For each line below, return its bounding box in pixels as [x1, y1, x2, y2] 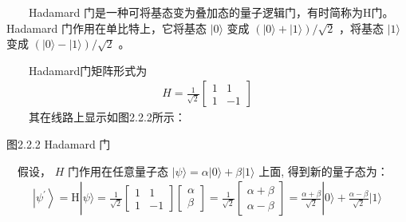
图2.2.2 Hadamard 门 [6, 136, 111, 152]
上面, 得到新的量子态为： [258, 162, 388, 179]
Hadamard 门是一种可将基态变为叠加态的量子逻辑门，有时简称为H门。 [29, 4, 394, 20]
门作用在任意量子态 [67, 162, 168, 179]
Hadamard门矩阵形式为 [29, 61, 148, 78]
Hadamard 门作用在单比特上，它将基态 [6, 19, 207, 36]
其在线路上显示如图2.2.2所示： [29, 109, 186, 125]
